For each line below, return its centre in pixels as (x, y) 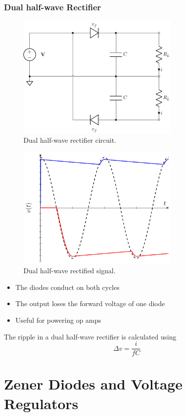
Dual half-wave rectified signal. (70, 271)
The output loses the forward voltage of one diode (90, 303)
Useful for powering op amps (58, 320)
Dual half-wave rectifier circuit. (70, 140)
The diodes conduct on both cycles (67, 287)
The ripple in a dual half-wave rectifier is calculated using (90, 336)
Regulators (41, 403)
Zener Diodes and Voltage (93, 384)
